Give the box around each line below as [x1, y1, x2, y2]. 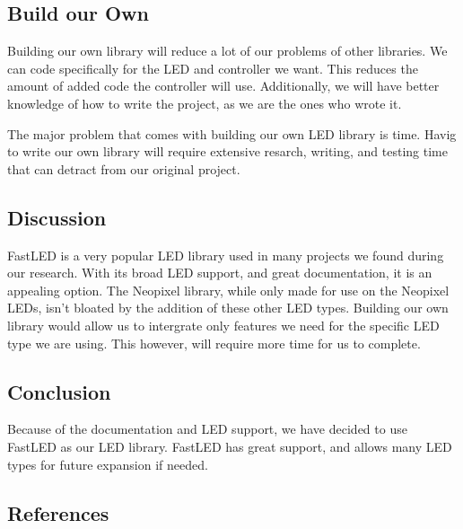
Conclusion [7, 377, 111, 405]
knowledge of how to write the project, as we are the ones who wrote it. [7, 93, 402, 112]
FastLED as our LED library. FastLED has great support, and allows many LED [7, 436, 452, 455]
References [7, 498, 109, 526]
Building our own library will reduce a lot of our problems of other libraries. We [7, 41, 448, 60]
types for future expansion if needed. [7, 454, 208, 473]
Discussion [7, 203, 107, 231]
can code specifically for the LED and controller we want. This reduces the [7, 58, 418, 77]
